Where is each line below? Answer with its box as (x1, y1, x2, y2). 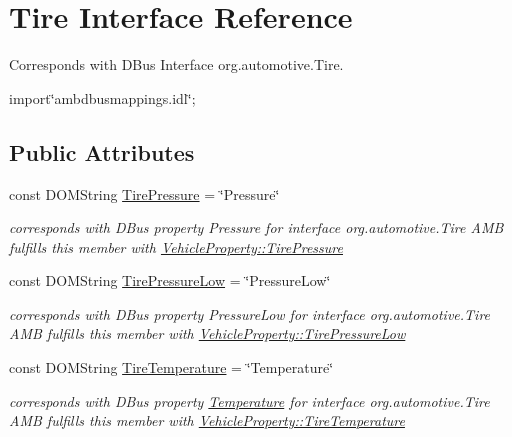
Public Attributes (9, 136, 195, 167)
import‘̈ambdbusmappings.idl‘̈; (9, 87, 196, 108)
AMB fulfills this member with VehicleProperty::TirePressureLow (9, 323, 406, 344)
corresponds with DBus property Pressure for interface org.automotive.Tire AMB (9, 217, 504, 238)
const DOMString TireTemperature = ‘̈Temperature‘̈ (9, 357, 334, 378)
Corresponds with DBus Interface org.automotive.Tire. (9, 54, 344, 75)
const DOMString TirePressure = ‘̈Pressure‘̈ (9, 183, 280, 204)
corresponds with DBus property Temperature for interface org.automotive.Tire (9, 390, 490, 411)
